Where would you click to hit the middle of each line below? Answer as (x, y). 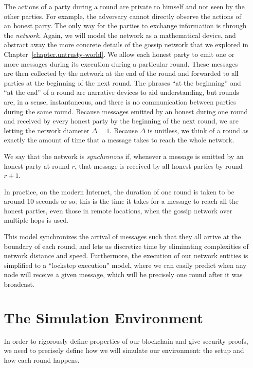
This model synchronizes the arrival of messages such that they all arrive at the (123, 237)
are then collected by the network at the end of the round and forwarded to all (121, 73)
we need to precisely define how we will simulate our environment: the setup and (124, 350)
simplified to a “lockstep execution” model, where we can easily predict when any (125, 265)
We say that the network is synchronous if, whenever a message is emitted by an (124, 156)
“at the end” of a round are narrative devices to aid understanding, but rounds (122, 92)
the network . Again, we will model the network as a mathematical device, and (120, 35)
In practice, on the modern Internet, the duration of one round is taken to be (119, 191)
